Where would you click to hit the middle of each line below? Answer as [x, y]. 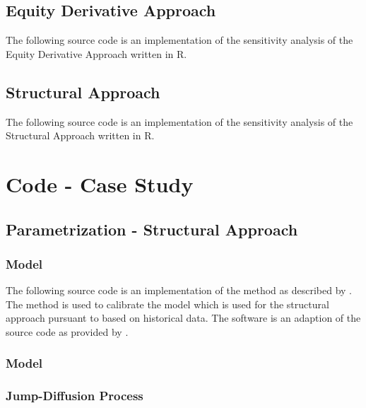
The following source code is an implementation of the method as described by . [179, 290]
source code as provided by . [67, 331]
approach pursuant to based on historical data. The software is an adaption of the [183, 318]
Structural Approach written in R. [80, 135]
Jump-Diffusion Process [75, 396]
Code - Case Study [100, 183]
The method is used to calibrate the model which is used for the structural [167, 304]
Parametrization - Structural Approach [152, 229]
